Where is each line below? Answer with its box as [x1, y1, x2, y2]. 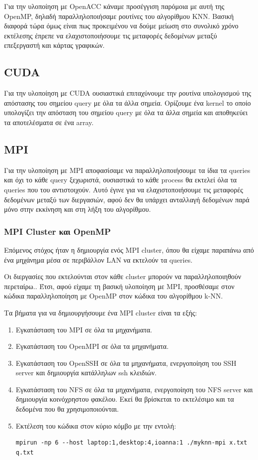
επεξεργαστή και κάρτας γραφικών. [4, 40, 105, 50]
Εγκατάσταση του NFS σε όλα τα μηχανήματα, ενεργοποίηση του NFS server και [15, 384, 253, 394]
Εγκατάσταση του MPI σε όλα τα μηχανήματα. [15, 324, 152, 334]
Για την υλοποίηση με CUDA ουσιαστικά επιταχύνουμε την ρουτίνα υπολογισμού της [4, 88, 252, 98]
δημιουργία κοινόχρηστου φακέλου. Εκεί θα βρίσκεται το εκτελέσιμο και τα [15, 394, 234, 404]
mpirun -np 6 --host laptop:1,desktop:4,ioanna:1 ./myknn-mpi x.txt [15, 439, 248, 447]
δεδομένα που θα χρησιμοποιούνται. [15, 404, 119, 414]
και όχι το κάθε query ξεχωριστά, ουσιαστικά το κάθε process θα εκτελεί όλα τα [4, 174, 237, 185]
